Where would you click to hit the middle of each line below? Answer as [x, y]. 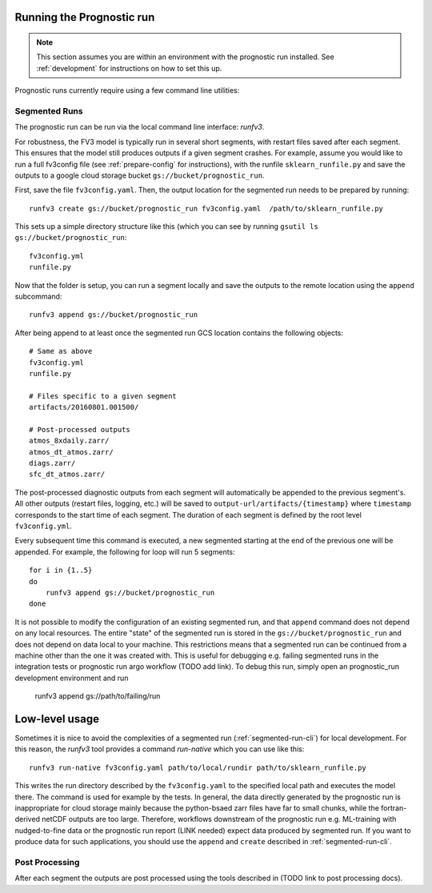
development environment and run [72, 678]
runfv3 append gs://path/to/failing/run [98, 696]
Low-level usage [57, 719]
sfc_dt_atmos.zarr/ [67, 475]
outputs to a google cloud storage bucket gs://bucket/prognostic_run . [140, 175]
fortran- [394, 807]
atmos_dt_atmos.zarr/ [71, 452]
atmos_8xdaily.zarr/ [69, 441]
